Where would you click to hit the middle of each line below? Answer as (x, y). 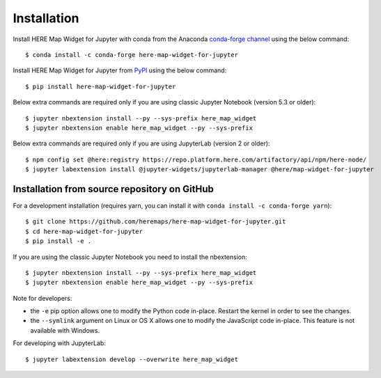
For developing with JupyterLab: (59, 343)
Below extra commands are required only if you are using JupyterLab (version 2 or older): (141, 143)
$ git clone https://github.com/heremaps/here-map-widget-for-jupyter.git (156, 222)
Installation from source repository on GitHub (113, 189)
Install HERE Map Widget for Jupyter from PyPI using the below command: (120, 70)
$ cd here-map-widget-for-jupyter (84, 231)
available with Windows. (65, 330)
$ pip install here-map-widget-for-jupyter (101, 86)
